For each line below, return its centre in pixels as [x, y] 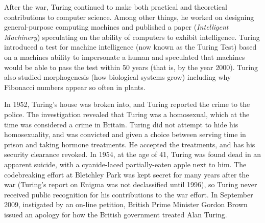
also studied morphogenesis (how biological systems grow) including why [118, 77]
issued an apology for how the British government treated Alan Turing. [116, 214]
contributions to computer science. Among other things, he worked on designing [129, 17]
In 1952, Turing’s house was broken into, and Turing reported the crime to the [127, 104]
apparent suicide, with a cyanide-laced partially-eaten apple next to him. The [125, 164]
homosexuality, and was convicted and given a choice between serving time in [125, 134]
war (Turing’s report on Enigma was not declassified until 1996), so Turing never [131, 184]
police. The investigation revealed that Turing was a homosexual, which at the [127, 114]
